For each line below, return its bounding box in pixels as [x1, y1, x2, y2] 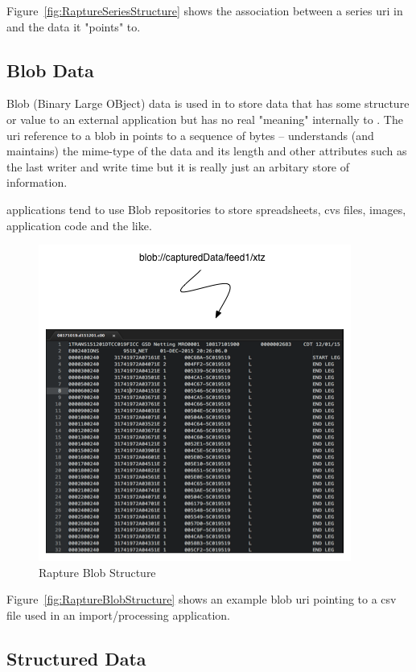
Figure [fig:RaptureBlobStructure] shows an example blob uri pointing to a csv [6, 591, 397, 608]
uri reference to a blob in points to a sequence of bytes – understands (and [6, 126, 374, 143]
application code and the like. [6, 216, 152, 233]
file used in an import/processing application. [6, 606, 231, 623]
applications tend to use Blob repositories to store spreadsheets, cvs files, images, [6, 200, 406, 217]
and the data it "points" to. [6, 18, 141, 35]
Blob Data [6, 57, 94, 82]
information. [6, 174, 68, 191]
